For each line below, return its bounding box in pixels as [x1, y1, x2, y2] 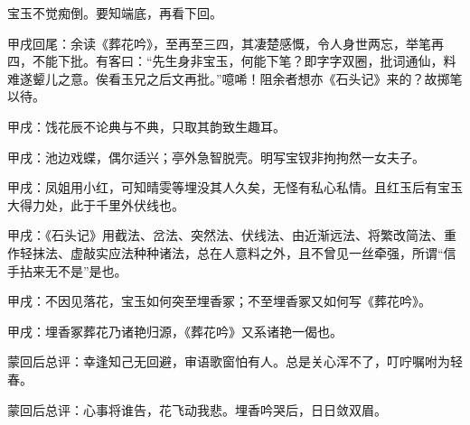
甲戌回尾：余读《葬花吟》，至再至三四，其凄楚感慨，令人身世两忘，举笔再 [7, 33, 444, 52]
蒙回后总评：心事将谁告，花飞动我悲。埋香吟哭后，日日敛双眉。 [7, 400, 387, 419]
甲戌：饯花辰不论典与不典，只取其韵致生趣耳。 [7, 116, 286, 135]
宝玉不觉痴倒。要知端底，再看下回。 [7, 4, 222, 22]
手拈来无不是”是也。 [7, 261, 127, 280]
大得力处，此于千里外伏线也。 [7, 195, 184, 214]
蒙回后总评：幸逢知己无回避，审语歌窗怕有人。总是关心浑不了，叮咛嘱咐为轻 [7, 352, 463, 371]
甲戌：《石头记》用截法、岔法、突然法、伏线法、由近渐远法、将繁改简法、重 [7, 226, 456, 245]
